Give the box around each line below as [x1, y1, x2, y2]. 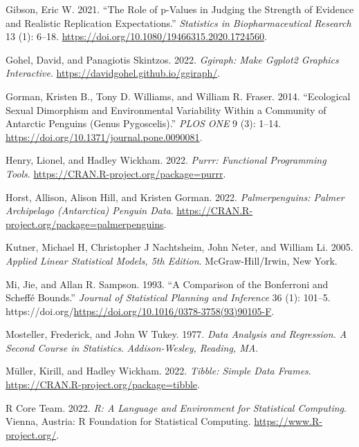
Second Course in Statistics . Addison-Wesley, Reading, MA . [6, 340, 259, 354]
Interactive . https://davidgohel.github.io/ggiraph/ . [6, 66, 221, 80]
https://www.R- [254, 414, 322, 428]
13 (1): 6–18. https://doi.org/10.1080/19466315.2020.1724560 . [6, 29, 267, 44]
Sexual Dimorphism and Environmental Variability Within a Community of [6, 102, 326, 117]
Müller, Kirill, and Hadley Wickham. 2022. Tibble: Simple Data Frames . [6, 363, 311, 378]
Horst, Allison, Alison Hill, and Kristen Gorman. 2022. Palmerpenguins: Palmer [6, 189, 344, 204]
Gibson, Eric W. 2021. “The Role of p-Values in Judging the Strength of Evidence [6, 2, 354, 16]
